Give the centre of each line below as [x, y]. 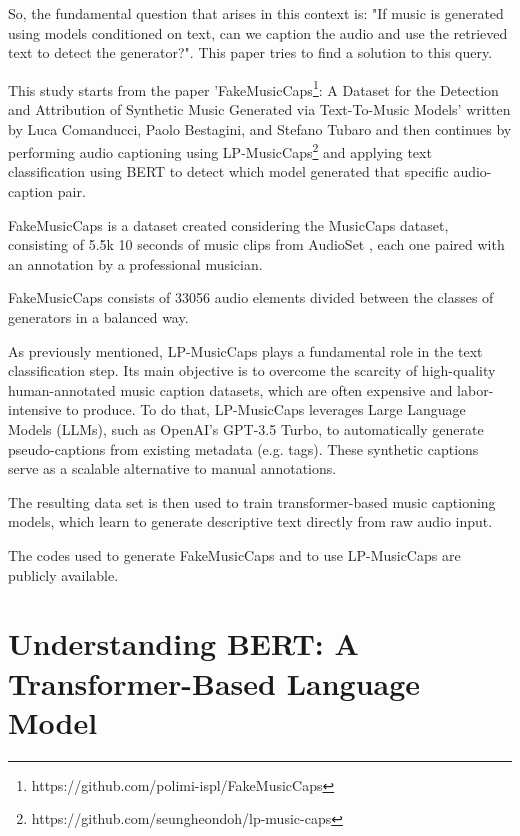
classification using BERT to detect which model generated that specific [228, 171]
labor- [475, 389]
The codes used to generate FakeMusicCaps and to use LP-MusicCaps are [234, 554]
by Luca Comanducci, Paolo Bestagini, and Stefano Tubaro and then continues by [260, 128]
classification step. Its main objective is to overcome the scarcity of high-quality [252, 370]
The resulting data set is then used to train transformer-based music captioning [252, 501]
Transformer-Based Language [214, 682]
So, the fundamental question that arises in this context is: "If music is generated [256, 13]
